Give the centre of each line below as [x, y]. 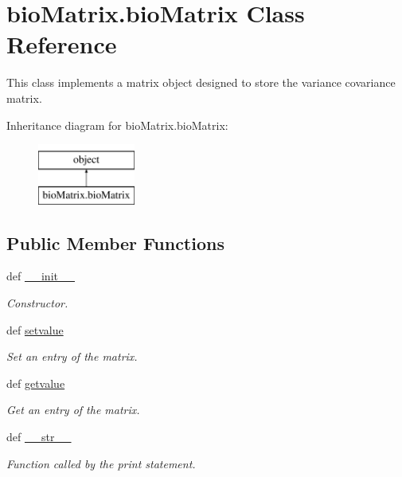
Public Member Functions [115, 242]
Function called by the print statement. [101, 463]
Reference [62, 44]
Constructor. [37, 303]
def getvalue [36, 383]
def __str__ [39, 437]
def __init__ [41, 276]
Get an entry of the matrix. [73, 410]
